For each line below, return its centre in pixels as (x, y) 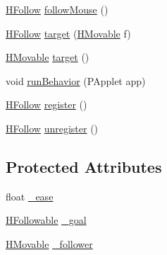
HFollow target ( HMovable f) (68, 33)
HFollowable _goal (46, 220)
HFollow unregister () (52, 128)
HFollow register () (47, 104)
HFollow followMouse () (57, 9)
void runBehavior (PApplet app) (76, 80)
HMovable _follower (49, 243)
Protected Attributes (84, 166)
